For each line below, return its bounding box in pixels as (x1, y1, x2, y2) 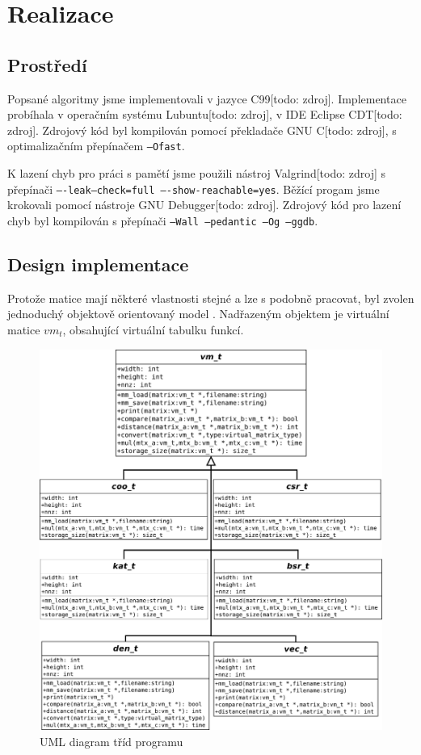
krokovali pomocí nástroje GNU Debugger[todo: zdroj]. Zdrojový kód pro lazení (7, 196, 402, 213)
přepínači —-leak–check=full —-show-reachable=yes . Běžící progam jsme (7, 180, 380, 197)
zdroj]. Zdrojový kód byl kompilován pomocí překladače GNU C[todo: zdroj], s (7, 121, 397, 138)
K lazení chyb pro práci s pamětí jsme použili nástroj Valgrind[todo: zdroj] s (7, 165, 385, 182)
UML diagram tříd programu (40, 732, 183, 749)
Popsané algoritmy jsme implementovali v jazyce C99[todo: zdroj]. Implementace (7, 90, 406, 107)
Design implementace (7, 251, 189, 276)
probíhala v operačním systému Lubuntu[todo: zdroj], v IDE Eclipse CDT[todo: (7, 106, 402, 123)
